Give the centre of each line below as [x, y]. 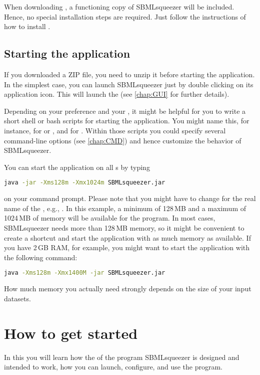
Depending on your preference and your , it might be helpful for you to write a [125, 111]
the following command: [41, 257]
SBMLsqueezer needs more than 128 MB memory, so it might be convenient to [124, 227]
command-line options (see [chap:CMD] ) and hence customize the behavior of [123, 140]
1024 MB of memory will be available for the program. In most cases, [110, 218]
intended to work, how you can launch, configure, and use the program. [113, 367]
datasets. [17, 298]
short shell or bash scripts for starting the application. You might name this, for [127, 121]
